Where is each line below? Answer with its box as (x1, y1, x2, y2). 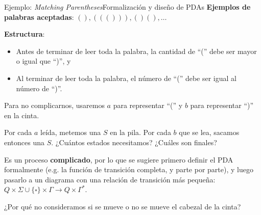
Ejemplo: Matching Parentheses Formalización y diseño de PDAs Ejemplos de (4, 2, 251, 12)
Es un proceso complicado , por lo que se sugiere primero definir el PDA (4, 154, 233, 165)
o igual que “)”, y (16, 56, 71, 66)
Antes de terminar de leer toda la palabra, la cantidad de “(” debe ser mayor (16, 45, 257, 56)
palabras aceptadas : (4, 11, 74, 22)
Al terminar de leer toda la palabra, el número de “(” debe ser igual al (16, 72, 236, 83)
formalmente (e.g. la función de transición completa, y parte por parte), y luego (4, 164, 253, 175)
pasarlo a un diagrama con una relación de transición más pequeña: (4, 174, 216, 184)
